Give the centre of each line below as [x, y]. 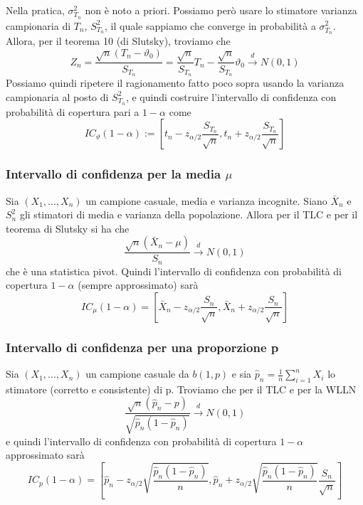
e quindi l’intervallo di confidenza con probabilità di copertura [141, 441]
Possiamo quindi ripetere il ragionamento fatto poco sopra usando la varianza [175, 83]
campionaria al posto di [57, 96]
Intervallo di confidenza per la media [114, 174]
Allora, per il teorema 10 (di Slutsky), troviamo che [118, 41]
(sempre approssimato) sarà [138, 285]
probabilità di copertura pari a [73, 111]
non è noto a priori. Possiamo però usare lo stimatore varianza [221, 10]
